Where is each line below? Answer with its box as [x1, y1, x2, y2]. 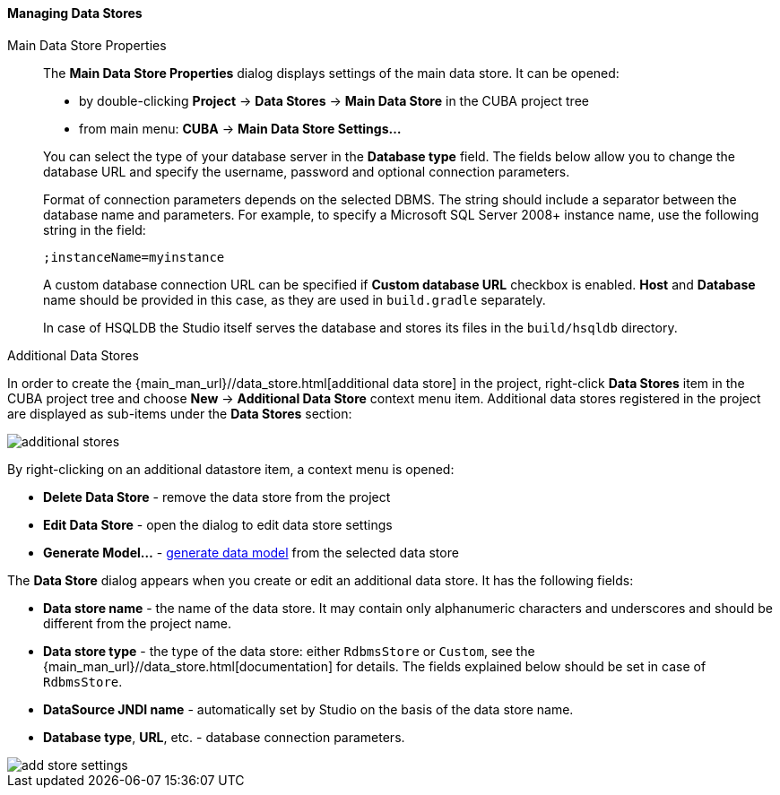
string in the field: [43, 221, 146, 238]
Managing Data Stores [7, 5, 143, 21]
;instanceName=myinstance [43, 249, 225, 264]
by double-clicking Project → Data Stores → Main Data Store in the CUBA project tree [79, 92, 589, 108]
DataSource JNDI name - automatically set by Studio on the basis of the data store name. [43, 701, 574, 717]
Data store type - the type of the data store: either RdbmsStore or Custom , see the [43, 643, 535, 659]
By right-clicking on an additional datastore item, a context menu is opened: [7, 461, 455, 477]
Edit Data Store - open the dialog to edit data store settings [43, 516, 393, 532]
